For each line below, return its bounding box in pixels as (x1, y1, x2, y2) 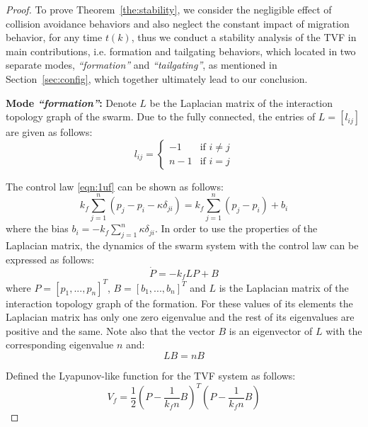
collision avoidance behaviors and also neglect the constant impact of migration (6, 16, 350, 30)
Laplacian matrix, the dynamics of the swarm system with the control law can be (6, 238, 359, 253)
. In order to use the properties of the (154, 221, 318, 236)
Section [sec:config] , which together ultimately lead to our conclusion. (6, 71, 308, 86)
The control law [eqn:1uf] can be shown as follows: (6, 178, 224, 193)
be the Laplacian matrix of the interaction (149, 95, 333, 110)
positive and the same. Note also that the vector (6, 323, 215, 338)
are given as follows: (6, 125, 93, 140)
